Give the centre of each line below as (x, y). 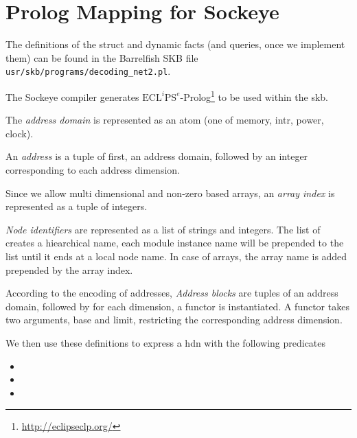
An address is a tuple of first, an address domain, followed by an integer (157, 156)
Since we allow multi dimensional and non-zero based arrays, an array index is (170, 193)
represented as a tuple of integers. (77, 206)
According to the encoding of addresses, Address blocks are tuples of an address (172, 293)
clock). (20, 133)
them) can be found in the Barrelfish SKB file (102, 57)
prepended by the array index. (69, 269)
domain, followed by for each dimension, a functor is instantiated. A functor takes (177, 306)
